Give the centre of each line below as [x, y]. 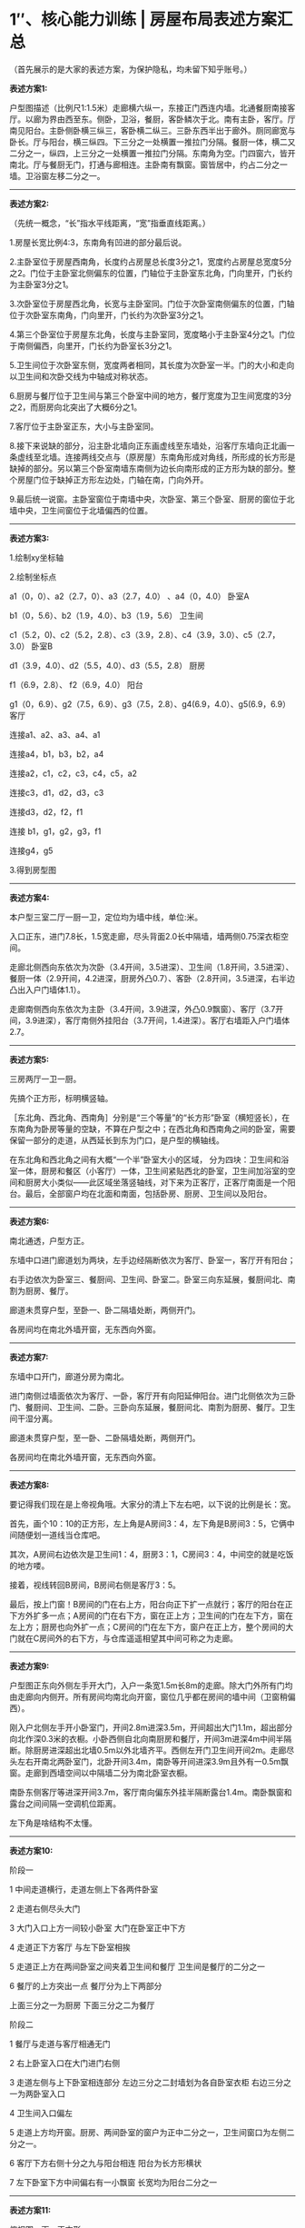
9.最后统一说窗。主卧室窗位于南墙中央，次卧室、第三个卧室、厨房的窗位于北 [152, 499]
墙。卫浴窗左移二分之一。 [57, 175]
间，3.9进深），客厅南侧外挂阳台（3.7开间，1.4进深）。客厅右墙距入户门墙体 [150, 1020]
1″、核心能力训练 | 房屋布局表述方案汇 [151, 20]
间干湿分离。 [33, 1418]
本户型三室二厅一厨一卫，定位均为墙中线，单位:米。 [106, 917]
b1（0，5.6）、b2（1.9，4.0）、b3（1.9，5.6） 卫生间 [107, 615]
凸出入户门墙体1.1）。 [48, 990]
